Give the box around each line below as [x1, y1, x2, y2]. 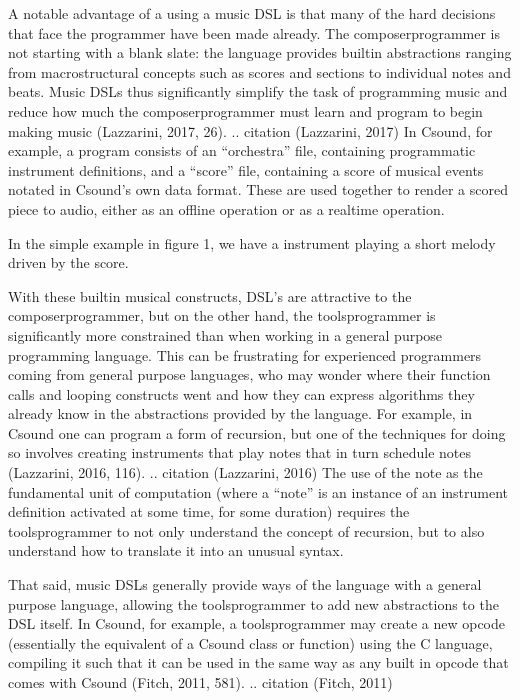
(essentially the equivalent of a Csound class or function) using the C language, [8, 632, 493, 653]
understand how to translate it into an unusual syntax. [8, 540, 344, 561]
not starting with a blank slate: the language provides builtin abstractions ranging [8, 42, 512, 63]
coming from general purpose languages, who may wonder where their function [8, 364, 491, 385]
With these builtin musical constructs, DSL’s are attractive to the [8, 285, 412, 306]
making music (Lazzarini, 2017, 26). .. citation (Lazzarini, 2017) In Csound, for [8, 120, 493, 141]
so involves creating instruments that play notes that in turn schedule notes [8, 442, 472, 463]
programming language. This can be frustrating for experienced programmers [8, 344, 482, 365]
